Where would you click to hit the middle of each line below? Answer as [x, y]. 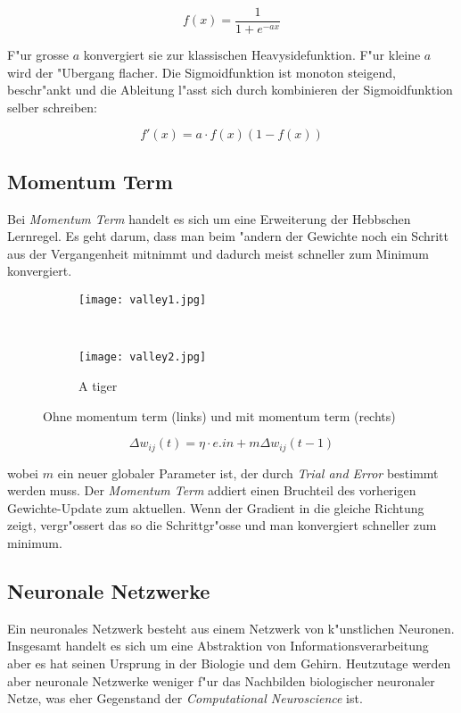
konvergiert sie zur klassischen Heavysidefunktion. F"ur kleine [252, 55]
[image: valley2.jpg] [143, 357]
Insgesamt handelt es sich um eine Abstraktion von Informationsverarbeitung [218, 646]
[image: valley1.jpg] [143, 300]
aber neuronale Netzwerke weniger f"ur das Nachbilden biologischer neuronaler [221, 680]
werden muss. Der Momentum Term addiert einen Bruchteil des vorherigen [212, 490]
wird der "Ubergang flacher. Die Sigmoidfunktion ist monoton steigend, [202, 72]
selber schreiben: [52, 107]
